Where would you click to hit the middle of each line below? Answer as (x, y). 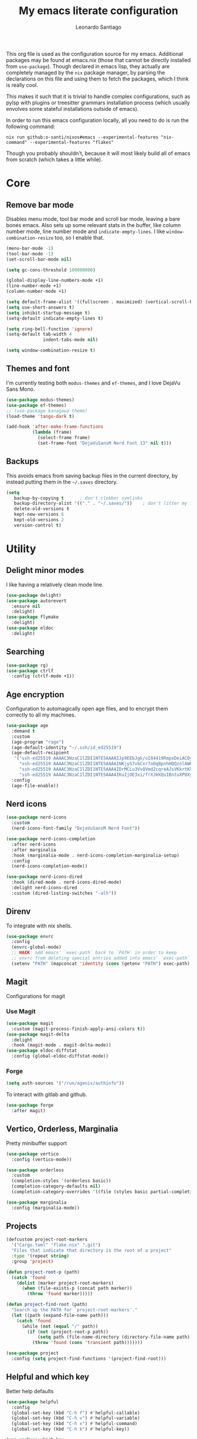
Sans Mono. (21, 389)
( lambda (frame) (52, 433)
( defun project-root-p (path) (43, 1272)
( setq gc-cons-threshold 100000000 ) (51, 270)
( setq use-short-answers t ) (40, 307)
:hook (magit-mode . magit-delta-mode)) (61, 1045)
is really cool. (22, 85)
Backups (23, 462)
